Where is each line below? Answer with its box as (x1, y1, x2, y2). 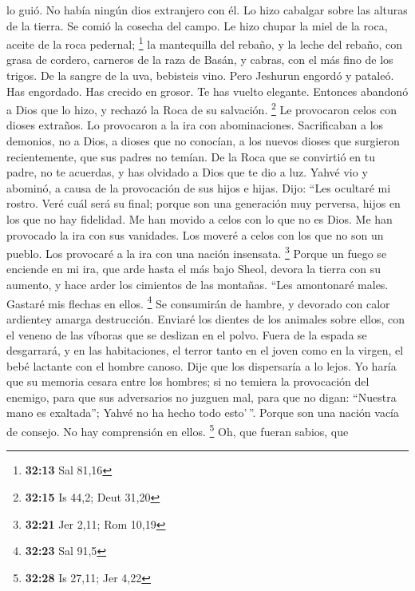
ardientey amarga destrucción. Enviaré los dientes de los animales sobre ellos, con (6, 310, 405, 327)
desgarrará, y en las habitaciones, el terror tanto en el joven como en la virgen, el (6, 342, 404, 359)
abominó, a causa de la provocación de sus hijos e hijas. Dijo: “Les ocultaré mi (6, 179, 391, 196)
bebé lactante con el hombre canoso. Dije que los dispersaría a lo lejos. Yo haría (6, 357, 397, 374)
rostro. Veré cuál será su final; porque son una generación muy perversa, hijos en (6, 195, 401, 212)
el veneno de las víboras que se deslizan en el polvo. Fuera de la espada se (6, 326, 367, 343)
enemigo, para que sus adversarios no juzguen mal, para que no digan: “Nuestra (6, 388, 397, 405)
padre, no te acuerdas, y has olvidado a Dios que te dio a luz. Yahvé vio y (6, 164, 368, 180)
